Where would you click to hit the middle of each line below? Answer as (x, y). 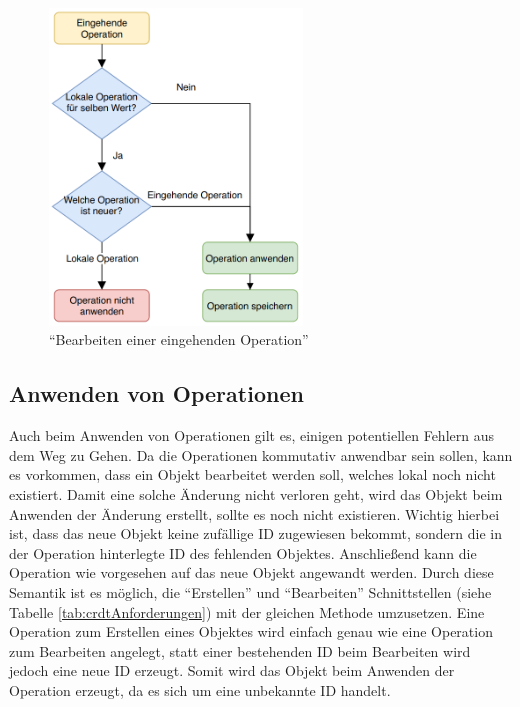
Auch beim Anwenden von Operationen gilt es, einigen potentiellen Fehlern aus (251, 435)
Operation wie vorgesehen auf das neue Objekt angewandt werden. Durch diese (251, 572)
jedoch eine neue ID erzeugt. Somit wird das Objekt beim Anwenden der (232, 670)
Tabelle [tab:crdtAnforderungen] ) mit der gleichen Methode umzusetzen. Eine (247, 611)
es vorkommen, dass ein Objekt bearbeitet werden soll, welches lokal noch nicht (252, 474)
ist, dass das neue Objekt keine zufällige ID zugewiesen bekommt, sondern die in (255, 533)
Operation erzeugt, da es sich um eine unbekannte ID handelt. (200, 689)
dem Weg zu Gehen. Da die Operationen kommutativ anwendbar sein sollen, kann (261, 454)
